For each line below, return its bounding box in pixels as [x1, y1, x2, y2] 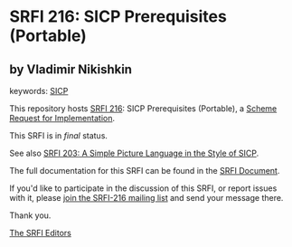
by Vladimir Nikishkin [9, 62, 133, 77]
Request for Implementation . [9, 113, 116, 123]
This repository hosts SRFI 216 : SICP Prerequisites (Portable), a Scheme [9, 103, 278, 114]
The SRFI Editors [9, 228, 72, 238]
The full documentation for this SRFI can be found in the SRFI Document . [9, 166, 280, 176]
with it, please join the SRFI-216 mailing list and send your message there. [9, 193, 284, 203]
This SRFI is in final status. [9, 130, 108, 141]
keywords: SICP [9, 86, 69, 96]
